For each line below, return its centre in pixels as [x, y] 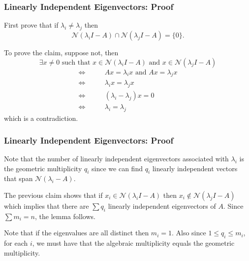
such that [76, 62]
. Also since [189, 233]
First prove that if [31, 25]
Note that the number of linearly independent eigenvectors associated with [116, 158]
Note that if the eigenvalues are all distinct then [77, 233]
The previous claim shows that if [53, 195]
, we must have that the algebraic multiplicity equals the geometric [133, 243]
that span [18, 178]
